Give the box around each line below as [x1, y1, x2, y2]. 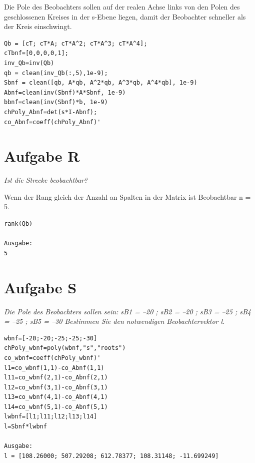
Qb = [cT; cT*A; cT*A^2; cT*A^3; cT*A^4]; [4, 40, 147, 47]
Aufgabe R [4, 146, 80, 166]
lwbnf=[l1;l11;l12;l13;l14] [4, 413, 97, 420]
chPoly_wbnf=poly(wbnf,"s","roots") [4, 344, 126, 352]
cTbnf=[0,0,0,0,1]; [4, 50, 68, 57]
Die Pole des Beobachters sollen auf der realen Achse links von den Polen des [4, 2, 240, 12]
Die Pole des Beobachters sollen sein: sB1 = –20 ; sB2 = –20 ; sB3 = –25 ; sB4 [4, 306, 251, 316]
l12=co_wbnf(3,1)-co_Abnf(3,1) [4, 383, 108, 391]
